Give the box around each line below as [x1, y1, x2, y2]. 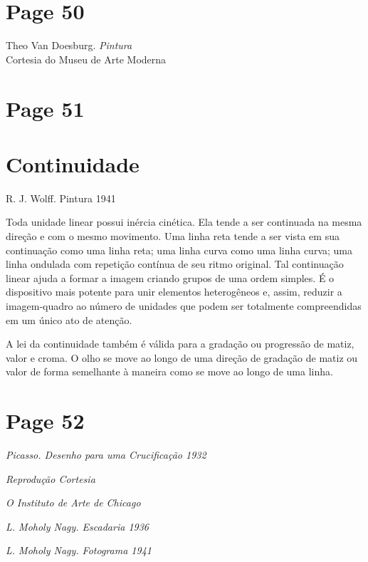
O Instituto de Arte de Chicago [6, 495, 141, 510]
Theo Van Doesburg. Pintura [6, 38, 132, 53]
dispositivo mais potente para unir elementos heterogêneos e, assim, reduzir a [6, 284, 342, 299]
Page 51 [6, 93, 85, 123]
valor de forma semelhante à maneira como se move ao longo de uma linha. [6, 364, 333, 379]
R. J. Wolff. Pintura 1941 [6, 190, 116, 205]
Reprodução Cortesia [6, 471, 95, 486]
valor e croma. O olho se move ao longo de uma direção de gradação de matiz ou [6, 350, 358, 365]
